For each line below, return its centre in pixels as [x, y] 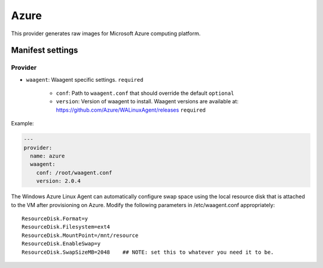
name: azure [48, 156]
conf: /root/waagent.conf [74, 172]
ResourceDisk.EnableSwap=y [61, 244]
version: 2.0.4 [58, 181]
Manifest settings [45, 50]
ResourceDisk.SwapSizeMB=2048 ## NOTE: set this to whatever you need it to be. [148, 252]
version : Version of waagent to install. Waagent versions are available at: [147, 101]
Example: [22, 124]
